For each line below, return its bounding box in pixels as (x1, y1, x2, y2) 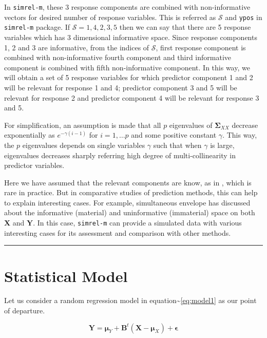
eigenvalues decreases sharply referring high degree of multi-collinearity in (4, 149, 236, 160)
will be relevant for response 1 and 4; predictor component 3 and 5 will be (4, 82, 237, 92)
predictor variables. (4, 160, 65, 171)
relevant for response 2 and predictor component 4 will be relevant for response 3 (4, 92, 259, 103)
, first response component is (156, 42, 246, 52)
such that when (153, 139, 202, 150)
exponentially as (4, 129, 55, 140)
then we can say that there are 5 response (119, 22, 251, 32)
